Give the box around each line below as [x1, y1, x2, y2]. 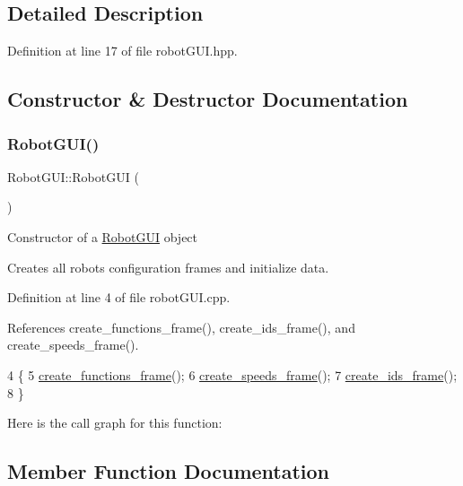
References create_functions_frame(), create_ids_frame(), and [7, 317, 355, 336]
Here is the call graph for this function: [7, 413, 223, 432]
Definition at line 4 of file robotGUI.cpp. [7, 288, 231, 307]
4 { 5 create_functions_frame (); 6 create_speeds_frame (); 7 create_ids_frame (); [7, 365, 458, 384]
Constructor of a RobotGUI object [7, 227, 198, 246]
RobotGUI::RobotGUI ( [7, 167, 139, 186]
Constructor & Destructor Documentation [7, 85, 408, 113]
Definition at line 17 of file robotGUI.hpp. [7, 41, 238, 60]
